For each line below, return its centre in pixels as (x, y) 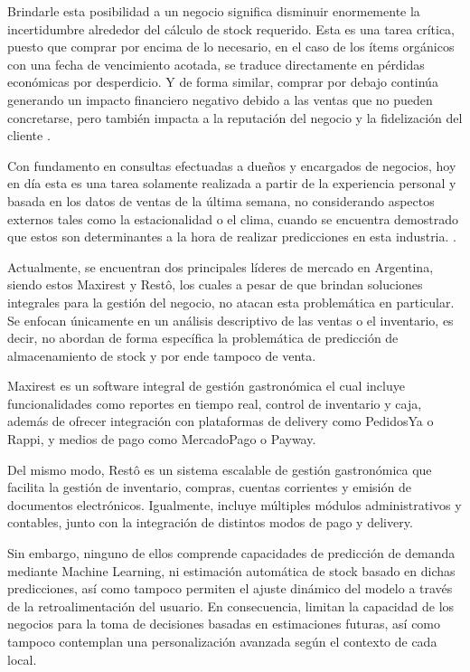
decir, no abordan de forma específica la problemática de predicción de (203, 338)
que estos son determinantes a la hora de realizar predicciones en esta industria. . (232, 237)
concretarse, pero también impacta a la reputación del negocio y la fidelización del (235, 117)
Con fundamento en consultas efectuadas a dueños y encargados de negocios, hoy (232, 165)
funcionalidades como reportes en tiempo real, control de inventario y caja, (215, 403)
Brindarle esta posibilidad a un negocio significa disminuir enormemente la (214, 11)
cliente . (29, 135)
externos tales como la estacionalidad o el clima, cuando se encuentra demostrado (233, 218)
